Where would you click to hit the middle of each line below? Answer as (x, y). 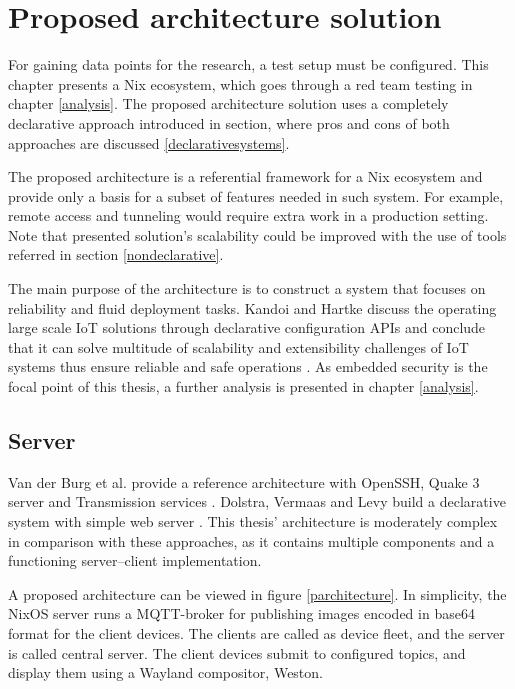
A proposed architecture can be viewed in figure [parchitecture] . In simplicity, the (257, 593)
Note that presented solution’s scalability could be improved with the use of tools (257, 234)
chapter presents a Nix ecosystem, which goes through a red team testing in (240, 83)
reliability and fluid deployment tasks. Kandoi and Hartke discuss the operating (252, 307)
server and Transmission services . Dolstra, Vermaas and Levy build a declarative (257, 501)
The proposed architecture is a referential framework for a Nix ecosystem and (245, 176)
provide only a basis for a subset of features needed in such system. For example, (256, 195)
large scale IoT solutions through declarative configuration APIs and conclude (247, 327)
